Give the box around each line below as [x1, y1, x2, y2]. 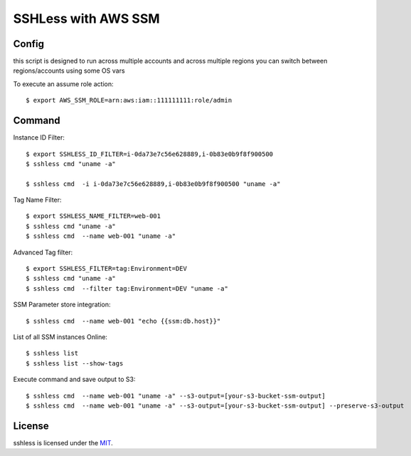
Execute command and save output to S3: [13, 375, 136, 384]
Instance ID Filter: [13, 133, 65, 142]
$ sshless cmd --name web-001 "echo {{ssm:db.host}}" [26, 317, 221, 325]
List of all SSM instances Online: [13, 333, 108, 341]
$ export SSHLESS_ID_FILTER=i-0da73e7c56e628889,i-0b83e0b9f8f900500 [26, 150, 274, 158]
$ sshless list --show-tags [26, 359, 124, 367]
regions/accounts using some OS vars [13, 66, 125, 75]
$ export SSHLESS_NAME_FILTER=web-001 [26, 212, 161, 220]
